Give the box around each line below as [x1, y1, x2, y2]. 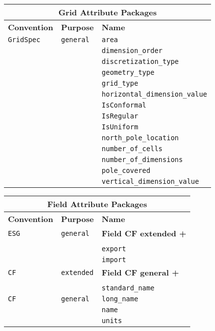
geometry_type [102, 68, 155, 76]
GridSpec [8, 36, 41, 44]
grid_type [102, 79, 138, 87]
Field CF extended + [102, 227, 187, 239]
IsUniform [102, 123, 138, 131]
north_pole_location [102, 134, 179, 142]
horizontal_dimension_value [102, 90, 208, 98]
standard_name [102, 284, 155, 292]
